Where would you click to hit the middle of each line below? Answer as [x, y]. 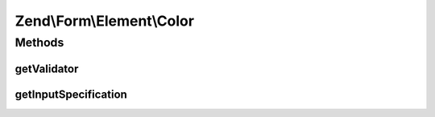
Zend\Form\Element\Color [105, 21]
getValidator [47, 69]
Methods [39, 42]
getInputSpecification [71, 94]
